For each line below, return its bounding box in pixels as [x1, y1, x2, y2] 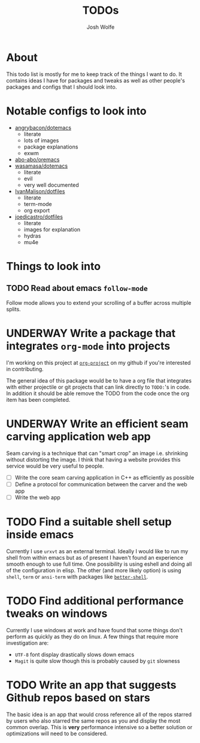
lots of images [23, 137, 59, 144]
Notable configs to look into [6, 104, 147, 117]
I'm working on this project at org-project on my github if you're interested [6, 359, 191, 366]
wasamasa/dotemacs [14, 162, 68, 169]
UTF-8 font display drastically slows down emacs [14, 651, 135, 658]
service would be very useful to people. [6, 462, 104, 469]
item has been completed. [6, 396, 71, 403]
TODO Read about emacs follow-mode [6, 283, 148, 293]
